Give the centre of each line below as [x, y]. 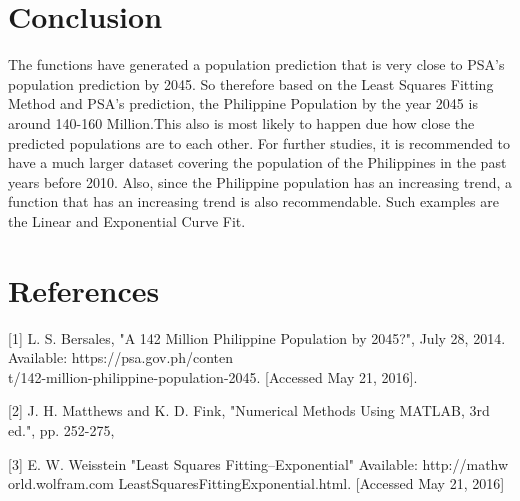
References [84, 289]
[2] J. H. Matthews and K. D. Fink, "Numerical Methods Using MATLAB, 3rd [249, 410]
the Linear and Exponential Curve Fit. [127, 220]
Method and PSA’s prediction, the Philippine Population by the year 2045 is [243, 103]
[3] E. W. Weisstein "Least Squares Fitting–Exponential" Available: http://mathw [258, 463]
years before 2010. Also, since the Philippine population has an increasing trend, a [260, 181]
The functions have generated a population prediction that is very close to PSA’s [256, 64]
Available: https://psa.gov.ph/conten [120, 357]
